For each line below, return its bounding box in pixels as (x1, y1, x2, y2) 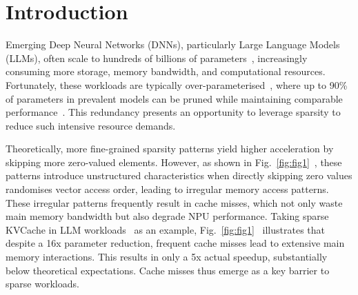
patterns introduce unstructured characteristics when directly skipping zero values (6, 168, 352, 183)
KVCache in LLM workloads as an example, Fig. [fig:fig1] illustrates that (6, 222, 326, 236)
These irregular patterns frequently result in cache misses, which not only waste (6, 195, 343, 210)
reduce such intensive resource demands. (6, 118, 176, 132)
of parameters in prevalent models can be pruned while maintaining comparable (6, 91, 343, 105)
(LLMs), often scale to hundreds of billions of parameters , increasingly (6, 50, 308, 65)
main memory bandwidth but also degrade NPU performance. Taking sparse (6, 209, 329, 223)
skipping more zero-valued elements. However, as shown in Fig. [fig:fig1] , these (6, 154, 342, 169)
